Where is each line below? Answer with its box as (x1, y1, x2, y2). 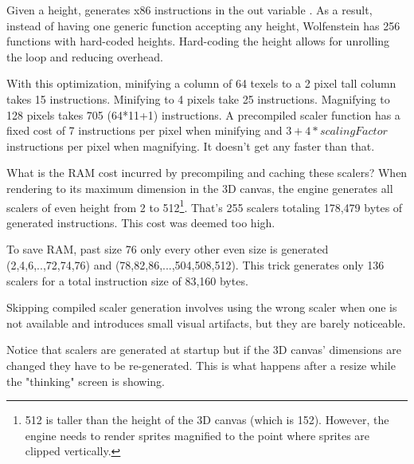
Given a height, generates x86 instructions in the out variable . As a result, (6, 2, 373, 18)
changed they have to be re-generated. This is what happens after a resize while (6, 356, 396, 373)
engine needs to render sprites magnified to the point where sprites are (25, 427, 370, 443)
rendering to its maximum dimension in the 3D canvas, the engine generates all (6, 179, 393, 196)
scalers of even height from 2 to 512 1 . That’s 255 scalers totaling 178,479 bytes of (6, 196, 403, 215)
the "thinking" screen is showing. (6, 372, 165, 389)
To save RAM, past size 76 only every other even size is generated (6, 241, 329, 258)
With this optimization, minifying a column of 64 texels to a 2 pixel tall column (6, 75, 396, 92)
